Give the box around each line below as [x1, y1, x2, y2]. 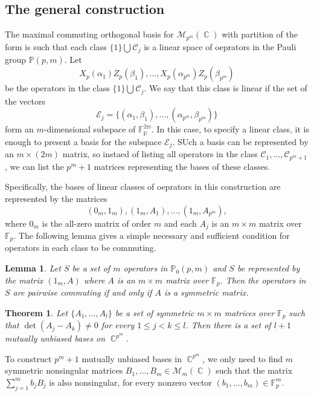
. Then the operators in [220, 273, 306, 286]
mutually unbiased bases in [82, 352, 182, 365]
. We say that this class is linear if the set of [144, 82, 307, 94]
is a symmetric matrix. [164, 286, 249, 299]
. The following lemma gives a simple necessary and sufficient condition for [13, 229, 290, 242]
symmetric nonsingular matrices [5, 364, 123, 377]
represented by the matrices [5, 192, 107, 204]
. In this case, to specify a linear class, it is [151, 123, 309, 135]
